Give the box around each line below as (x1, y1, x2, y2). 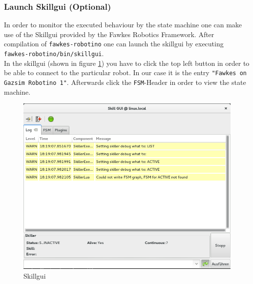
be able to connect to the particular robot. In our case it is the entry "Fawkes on (4, 67, 247, 78)
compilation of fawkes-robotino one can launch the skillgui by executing (4, 39, 224, 49)
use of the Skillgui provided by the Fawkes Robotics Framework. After (4, 29, 214, 39)
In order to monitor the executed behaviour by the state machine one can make (4, 20, 242, 30)
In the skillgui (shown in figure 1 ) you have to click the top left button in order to (4, 58, 250, 68)
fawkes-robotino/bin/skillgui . (4, 48, 104, 59)
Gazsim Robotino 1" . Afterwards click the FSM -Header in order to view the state (4, 77, 246, 87)
